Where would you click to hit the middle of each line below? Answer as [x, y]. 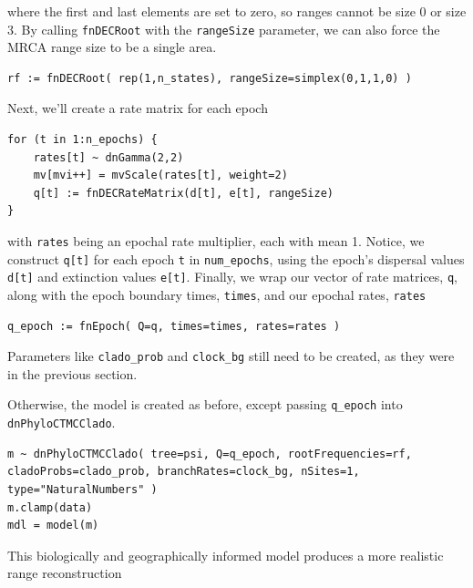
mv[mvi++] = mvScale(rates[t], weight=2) [160, 175]
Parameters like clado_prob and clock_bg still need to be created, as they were [231, 356]
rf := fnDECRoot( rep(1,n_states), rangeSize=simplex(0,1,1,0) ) [210, 78]
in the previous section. [72, 373]
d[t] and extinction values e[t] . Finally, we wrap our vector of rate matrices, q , [232, 277]
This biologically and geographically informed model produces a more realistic [226, 555]
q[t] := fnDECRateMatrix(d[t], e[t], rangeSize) [183, 193]
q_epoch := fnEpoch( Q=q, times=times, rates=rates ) [174, 326]
